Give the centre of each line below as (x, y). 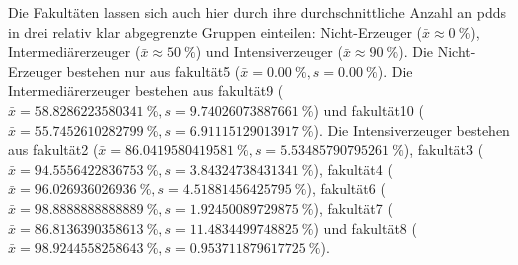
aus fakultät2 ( (53, 149)
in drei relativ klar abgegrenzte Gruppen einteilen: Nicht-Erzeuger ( (215, 31)
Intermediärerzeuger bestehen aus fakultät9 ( (146, 90)
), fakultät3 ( (443, 149)
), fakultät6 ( (346, 188)
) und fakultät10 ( (368, 109)
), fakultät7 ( (353, 207)
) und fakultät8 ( (365, 227)
